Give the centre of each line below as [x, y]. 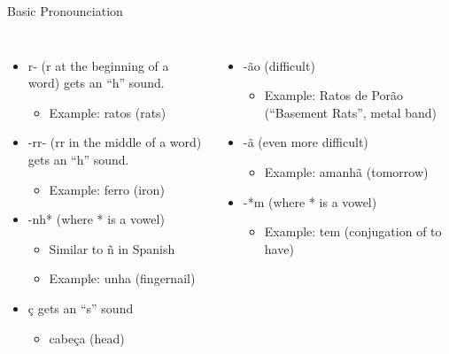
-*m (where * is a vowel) [310, 201]
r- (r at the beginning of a [98, 65]
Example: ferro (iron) [107, 189]
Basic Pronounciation [65, 11]
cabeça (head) [87, 338]
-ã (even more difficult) [306, 142]
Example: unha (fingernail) [122, 278]
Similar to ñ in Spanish [112, 248]
